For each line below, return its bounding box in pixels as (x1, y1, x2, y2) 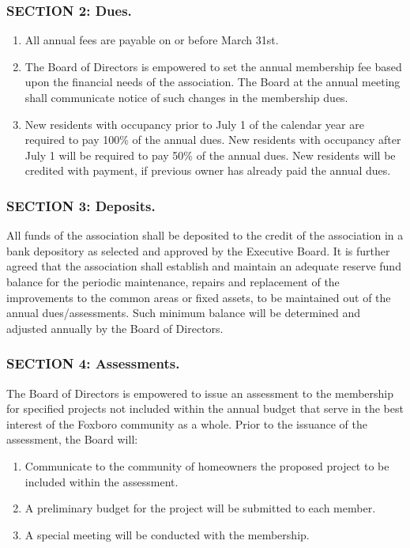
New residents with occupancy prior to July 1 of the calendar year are (24, 115, 364, 132)
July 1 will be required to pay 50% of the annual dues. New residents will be (24, 146, 396, 163)
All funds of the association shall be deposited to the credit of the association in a (6, 227, 404, 244)
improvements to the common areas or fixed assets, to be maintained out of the (6, 289, 391, 305)
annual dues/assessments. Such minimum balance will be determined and (6, 304, 361, 321)
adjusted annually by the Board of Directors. (6, 319, 224, 336)
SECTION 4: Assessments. (6, 353, 180, 373)
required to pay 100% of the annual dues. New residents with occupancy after (24, 131, 401, 148)
